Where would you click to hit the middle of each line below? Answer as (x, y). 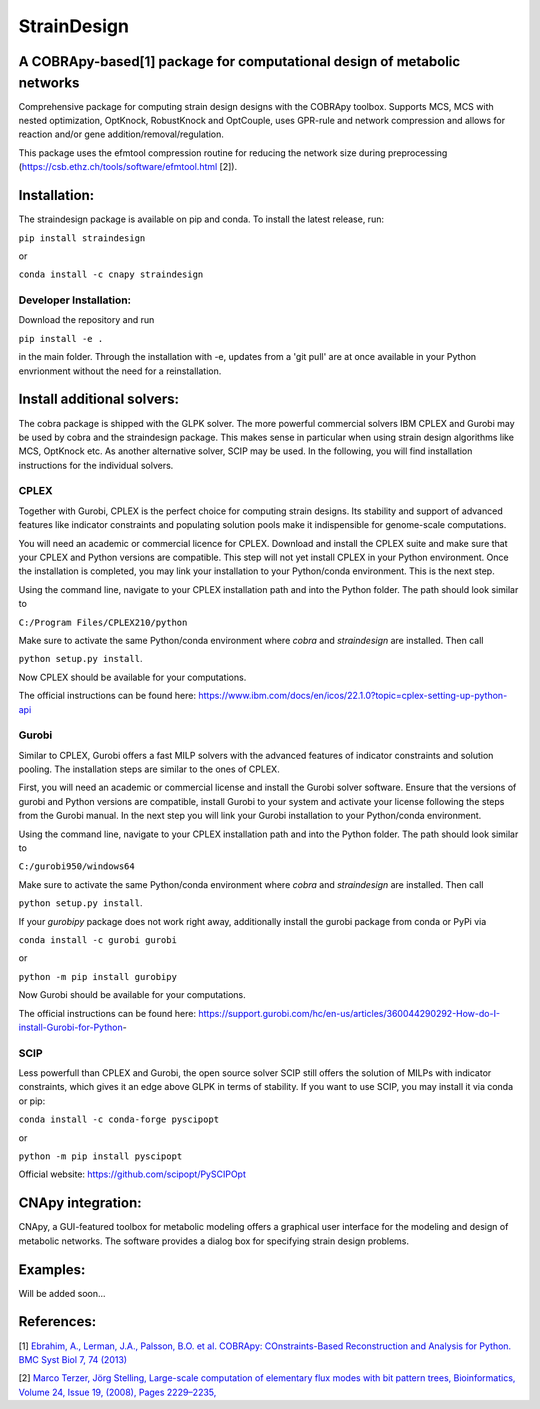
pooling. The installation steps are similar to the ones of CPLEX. (149, 769)
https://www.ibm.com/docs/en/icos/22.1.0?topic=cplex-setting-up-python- (353, 696)
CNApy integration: (80, 1203)
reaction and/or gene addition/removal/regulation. (121, 134)
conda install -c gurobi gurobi (97, 939)
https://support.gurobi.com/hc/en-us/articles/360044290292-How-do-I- (349, 1013)
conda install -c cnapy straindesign (111, 274)
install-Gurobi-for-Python (71, 1027)
